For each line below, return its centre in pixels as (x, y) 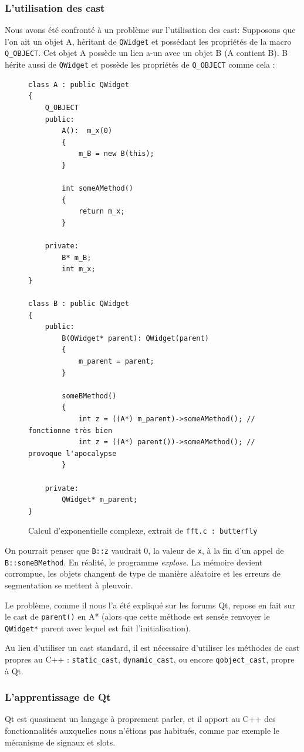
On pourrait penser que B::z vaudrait (73, 550)
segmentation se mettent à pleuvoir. (69, 585)
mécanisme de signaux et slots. (60, 742)
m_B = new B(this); (116, 154)
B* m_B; (77, 257)
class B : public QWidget (79, 304)
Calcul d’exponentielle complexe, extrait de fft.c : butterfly (143, 530)
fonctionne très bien (70, 430)
